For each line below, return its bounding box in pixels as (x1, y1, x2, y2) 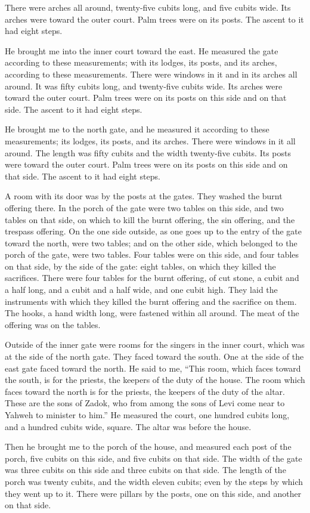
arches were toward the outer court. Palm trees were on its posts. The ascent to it (5, 13, 304, 25)
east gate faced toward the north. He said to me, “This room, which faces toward (5, 361, 301, 374)
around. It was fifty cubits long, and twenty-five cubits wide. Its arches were (5, 79, 283, 92)
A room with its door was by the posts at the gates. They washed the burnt (5, 190, 283, 202)
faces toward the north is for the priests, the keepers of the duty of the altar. (5, 385, 285, 397)
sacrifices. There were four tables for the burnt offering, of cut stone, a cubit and (5, 271, 299, 284)
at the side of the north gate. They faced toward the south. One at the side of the (5, 350, 304, 363)
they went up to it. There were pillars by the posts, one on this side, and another (5, 487, 302, 499)
